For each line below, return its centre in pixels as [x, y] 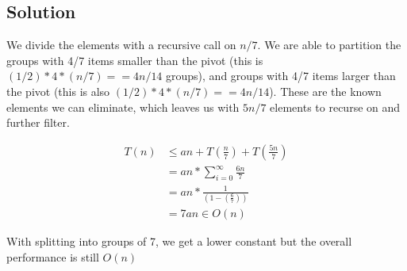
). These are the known [325, 91]
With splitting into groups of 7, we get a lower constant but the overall [179, 241]
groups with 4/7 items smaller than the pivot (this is [135, 60]
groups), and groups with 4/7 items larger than [281, 76]
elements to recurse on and [335, 107]
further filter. [38, 122]
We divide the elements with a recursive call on [121, 45]
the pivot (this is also [58, 91]
